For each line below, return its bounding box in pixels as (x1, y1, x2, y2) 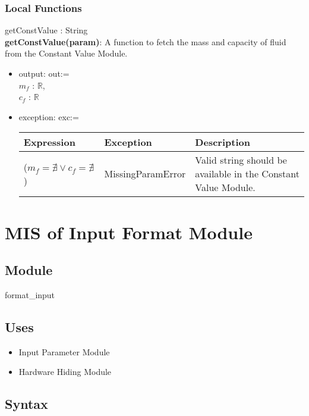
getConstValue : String (5, 24, 88, 36)
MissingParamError (104, 167, 186, 181)
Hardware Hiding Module (18, 365, 112, 378)
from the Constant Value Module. (5, 47, 128, 60)
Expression (23, 135, 75, 149)
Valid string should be (195, 153, 287, 167)
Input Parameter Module (18, 345, 110, 358)
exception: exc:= (18, 110, 79, 123)
